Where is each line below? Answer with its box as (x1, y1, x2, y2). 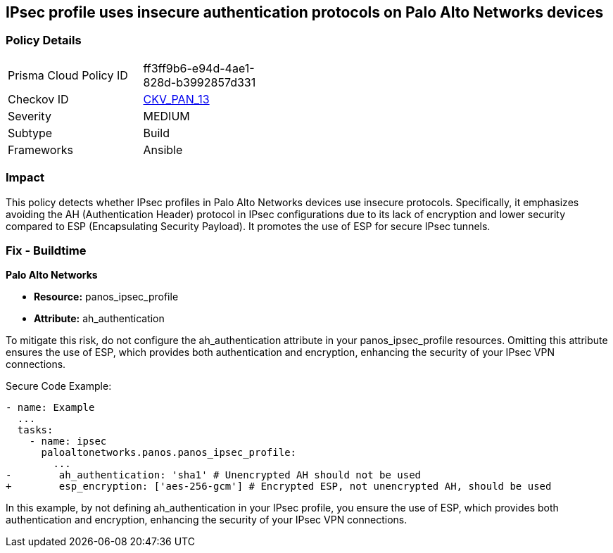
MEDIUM (143, 108, 190, 123)
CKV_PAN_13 (143, 91, 210, 106)
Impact (6, 170, 45, 185)
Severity (8, 108, 51, 123)
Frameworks (8, 142, 73, 157)
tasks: (17, 424, 53, 436)
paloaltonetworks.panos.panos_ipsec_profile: (41, 447, 297, 459)
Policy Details (6, 33, 82, 48)
